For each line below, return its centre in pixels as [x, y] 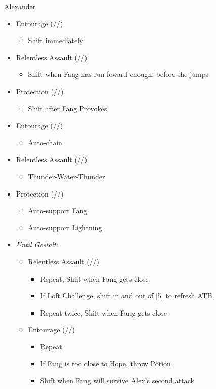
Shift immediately [56, 40]
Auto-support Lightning [65, 227]
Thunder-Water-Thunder [67, 176]
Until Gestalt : [37, 244]
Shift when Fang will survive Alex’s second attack [117, 381]
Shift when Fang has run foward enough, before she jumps [118, 74]
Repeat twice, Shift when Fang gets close [103, 312]
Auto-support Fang [58, 210]
